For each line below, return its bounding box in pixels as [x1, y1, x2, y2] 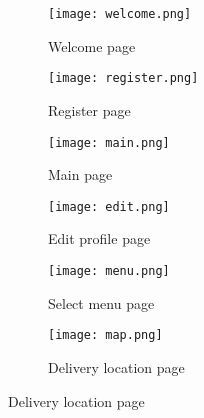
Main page [48, 164, 113, 185]
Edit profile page [48, 228, 151, 249]
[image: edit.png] [48, 199, 170, 214]
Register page [48, 99, 131, 120]
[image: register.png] [48, 71, 199, 86]
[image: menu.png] [48, 264, 170, 278]
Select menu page [48, 292, 155, 313]
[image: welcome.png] [48, 7, 192, 21]
